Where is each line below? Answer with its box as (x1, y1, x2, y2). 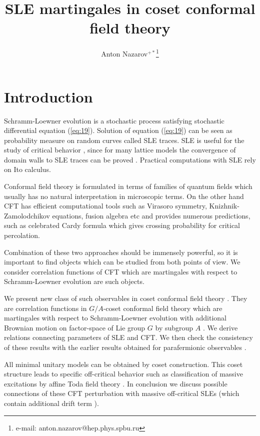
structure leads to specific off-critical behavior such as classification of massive (4, 368, 243, 379)
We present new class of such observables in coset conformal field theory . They (4, 293, 247, 303)
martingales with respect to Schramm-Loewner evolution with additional (4, 312, 227, 323)
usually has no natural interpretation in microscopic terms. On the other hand (4, 190, 244, 201)
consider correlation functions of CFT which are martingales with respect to (4, 266, 237, 276)
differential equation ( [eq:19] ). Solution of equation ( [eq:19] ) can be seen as (4, 125, 232, 135)
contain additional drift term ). (4, 397, 99, 408)
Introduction (4, 86, 93, 106)
